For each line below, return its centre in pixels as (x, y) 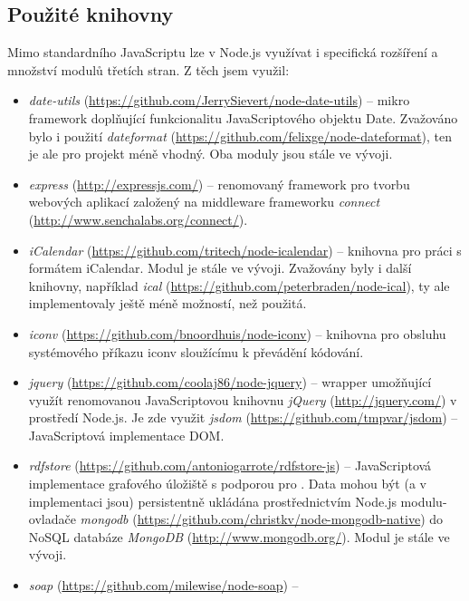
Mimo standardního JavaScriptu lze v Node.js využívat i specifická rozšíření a (223, 52)
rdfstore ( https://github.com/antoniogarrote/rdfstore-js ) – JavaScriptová (230, 465)
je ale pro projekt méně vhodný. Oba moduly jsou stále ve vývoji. (211, 154)
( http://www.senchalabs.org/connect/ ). (138, 219)
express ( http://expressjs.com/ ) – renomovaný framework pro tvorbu (219, 184)
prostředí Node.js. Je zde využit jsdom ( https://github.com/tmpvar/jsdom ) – (243, 417)
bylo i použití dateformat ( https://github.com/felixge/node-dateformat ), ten (240, 136)
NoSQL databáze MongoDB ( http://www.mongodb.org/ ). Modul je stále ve (239, 536)
